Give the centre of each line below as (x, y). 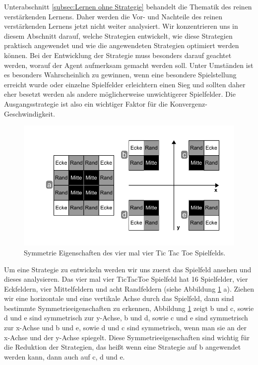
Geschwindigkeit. (30, 113)
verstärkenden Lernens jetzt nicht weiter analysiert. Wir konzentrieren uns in (121, 26)
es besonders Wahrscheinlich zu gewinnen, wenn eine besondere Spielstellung (120, 75)
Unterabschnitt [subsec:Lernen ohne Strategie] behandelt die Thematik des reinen (128, 6)
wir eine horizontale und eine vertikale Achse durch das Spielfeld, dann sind (119, 298)
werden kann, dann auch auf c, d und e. (64, 356)
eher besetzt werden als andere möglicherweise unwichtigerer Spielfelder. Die (120, 94)
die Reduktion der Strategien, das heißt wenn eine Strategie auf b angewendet (123, 347)
